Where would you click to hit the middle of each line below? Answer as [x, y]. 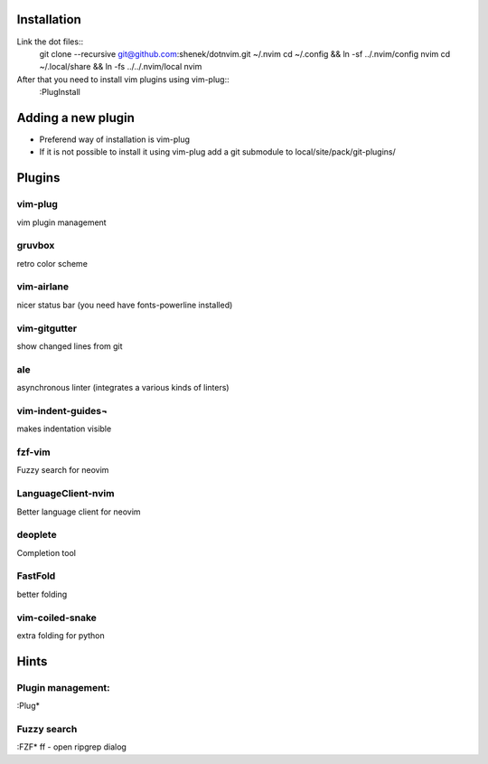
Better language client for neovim [79, 512]
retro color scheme [52, 263]
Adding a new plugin [76, 118]
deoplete [37, 535]
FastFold [36, 576]
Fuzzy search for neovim [63, 470]
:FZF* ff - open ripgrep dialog [71, 747]
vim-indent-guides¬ [62, 410]
